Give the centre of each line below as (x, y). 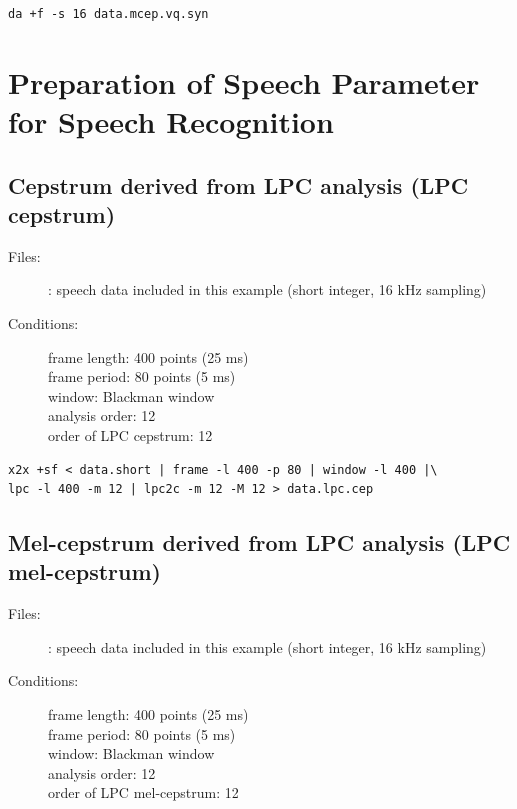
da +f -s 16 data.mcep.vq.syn (108, 14)
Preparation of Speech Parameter (244, 81)
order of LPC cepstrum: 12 (130, 434)
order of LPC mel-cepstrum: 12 (143, 792)
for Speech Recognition (171, 120)
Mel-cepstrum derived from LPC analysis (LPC (259, 542)
